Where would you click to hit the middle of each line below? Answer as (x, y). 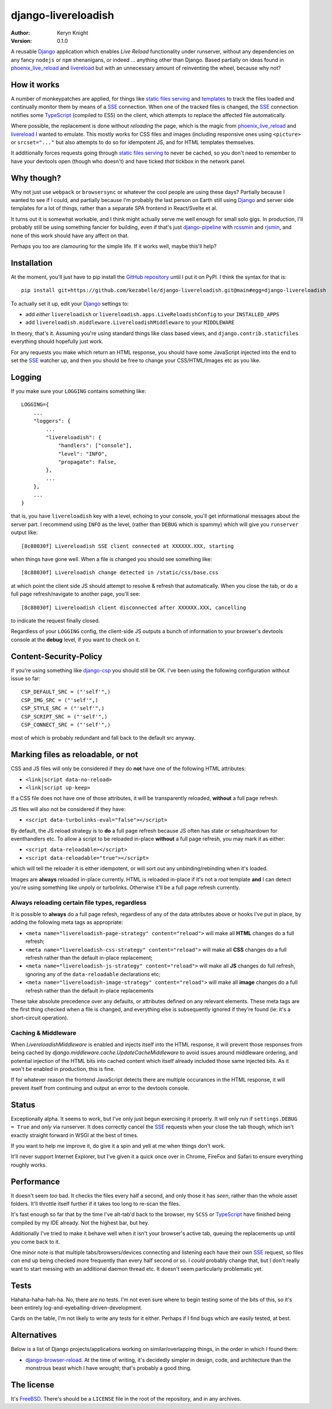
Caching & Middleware (44, 1032)
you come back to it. (35, 1242)
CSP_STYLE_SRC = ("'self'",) (63, 708)
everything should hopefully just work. (57, 341)
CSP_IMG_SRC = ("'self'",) (60, 700)
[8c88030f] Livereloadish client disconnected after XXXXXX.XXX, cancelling (134, 607)
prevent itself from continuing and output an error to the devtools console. (100, 1088)
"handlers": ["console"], (95, 446)
